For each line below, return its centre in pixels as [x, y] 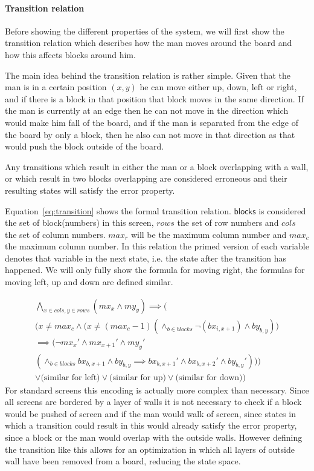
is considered [282, 210]
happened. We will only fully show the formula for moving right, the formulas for [155, 270]
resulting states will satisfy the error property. [90, 190]
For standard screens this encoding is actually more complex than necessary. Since [157, 390]
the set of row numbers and [228, 222]
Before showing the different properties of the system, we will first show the [145, 31]
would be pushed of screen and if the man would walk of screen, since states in [150, 413]
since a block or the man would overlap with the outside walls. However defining [154, 437]
